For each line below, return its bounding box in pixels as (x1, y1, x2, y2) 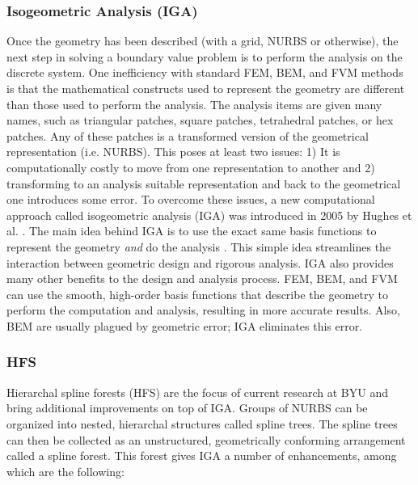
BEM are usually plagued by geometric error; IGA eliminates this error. (6, 317, 363, 334)
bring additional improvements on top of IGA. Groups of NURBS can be (6, 399, 368, 416)
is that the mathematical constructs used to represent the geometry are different (6, 80, 405, 96)
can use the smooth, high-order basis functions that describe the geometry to (6, 285, 388, 302)
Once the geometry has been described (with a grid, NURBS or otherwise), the (6, 32, 399, 49)
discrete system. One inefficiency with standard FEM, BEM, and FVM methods (6, 64, 403, 81)
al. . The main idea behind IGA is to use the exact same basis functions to (6, 222, 377, 239)
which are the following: (6, 462, 125, 479)
